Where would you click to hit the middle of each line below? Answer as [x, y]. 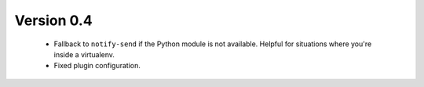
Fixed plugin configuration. [97, 66]
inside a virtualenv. [84, 54]
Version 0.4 [54, 20]
